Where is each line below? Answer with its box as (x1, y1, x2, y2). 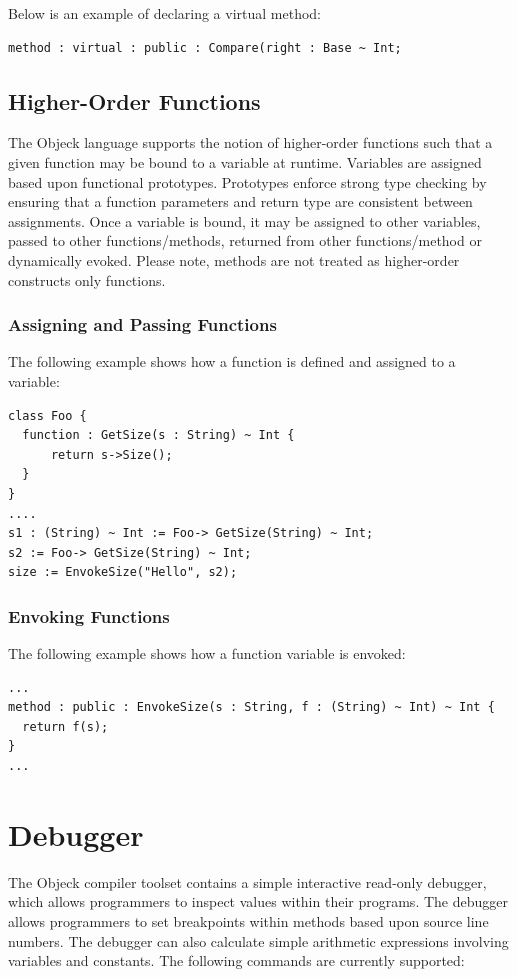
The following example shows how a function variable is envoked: (8, 643, 406, 664)
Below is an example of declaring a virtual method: (8, 3, 322, 23)
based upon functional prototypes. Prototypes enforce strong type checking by (8, 171, 487, 192)
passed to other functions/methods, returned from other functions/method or (8, 230, 482, 251)
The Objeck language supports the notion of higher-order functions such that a (8, 132, 493, 153)
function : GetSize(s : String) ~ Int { (22, 428, 295, 443)
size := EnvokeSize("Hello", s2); (8, 565, 238, 580)
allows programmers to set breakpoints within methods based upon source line (8, 910, 489, 931)
